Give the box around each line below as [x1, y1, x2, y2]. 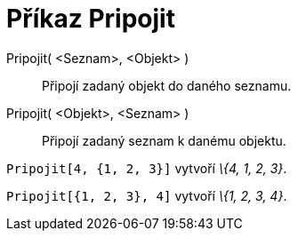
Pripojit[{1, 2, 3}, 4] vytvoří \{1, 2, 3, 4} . [6, 187, 287, 203]
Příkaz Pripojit [6, 4, 175, 34]
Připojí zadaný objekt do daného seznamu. [42, 77, 292, 93]
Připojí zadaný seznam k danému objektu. [42, 132, 286, 148]
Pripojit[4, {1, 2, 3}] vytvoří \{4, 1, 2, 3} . [6, 160, 287, 176]
